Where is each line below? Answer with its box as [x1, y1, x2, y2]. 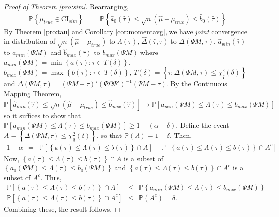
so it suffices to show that [4, 110, 81, 120]
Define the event [180, 120, 229, 130]
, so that [96, 130, 122, 140]
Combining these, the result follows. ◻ [4, 203, 121, 214]
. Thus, [40, 172, 62, 182]
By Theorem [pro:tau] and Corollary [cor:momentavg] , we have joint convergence [4, 26, 247, 36]
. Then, [169, 130, 192, 140]
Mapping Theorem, [4, 88, 62, 98]
